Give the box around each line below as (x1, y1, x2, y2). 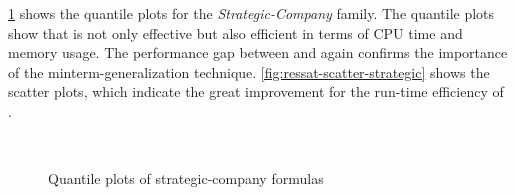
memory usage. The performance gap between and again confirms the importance (8, 42, 508, 63)
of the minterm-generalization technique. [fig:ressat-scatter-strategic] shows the (8, 61, 490, 82)
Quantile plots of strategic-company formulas (48, 168, 324, 189)
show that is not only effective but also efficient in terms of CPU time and (8, 22, 463, 43)
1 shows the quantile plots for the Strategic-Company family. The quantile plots (8, 3, 495, 23)
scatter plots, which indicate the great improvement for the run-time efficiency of (8, 81, 504, 102)
